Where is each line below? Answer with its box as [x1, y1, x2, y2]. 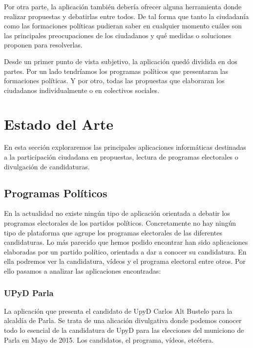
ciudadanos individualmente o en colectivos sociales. [4, 85, 160, 95]
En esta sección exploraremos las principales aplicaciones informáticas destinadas [4, 142, 246, 152]
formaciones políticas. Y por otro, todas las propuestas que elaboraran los [4, 75, 225, 86]
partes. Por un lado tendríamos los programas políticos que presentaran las [4, 66, 229, 76]
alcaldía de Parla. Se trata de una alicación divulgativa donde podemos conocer [4, 315, 242, 325]
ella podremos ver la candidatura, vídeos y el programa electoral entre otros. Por [4, 256, 246, 266]
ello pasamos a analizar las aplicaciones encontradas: [4, 266, 161, 276]
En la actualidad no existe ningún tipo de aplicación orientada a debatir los [4, 208, 230, 218]
